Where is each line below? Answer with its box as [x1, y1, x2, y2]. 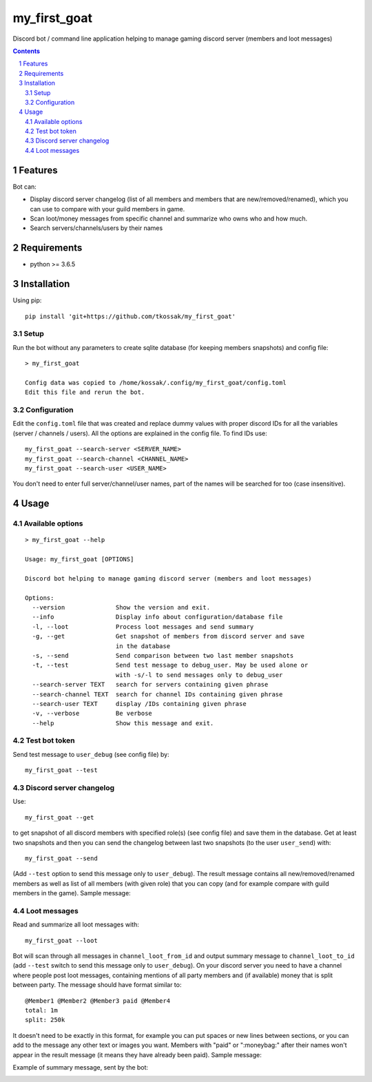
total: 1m [25, 1006, 58, 1014]
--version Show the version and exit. [32, 603, 210, 612]
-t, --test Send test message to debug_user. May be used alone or [32, 661, 309, 669]
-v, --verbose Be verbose [32, 709, 153, 718]
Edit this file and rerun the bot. [25, 388, 145, 396]
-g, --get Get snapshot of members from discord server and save [32, 632, 305, 641]
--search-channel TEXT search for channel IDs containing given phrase [32, 690, 283, 698]
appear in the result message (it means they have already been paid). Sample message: [12, 1050, 262, 1059]
